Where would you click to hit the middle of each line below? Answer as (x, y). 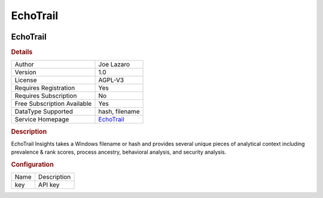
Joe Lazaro (114, 65)
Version (25, 72)
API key (49, 185)
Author (24, 65)
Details (22, 52)
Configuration (32, 165)
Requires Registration (45, 88)
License (26, 80)
